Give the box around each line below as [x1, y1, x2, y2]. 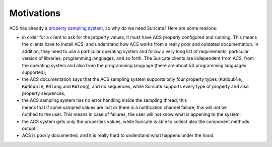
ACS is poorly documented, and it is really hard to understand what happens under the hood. [22, 132, 215, 138]
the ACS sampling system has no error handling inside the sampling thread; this [22, 97, 187, 103]
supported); [22, 69, 47, 75]
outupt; [22, 125, 37, 131]
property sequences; [22, 90, 65, 96]
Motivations [9, 8, 60, 19]
